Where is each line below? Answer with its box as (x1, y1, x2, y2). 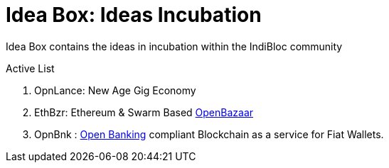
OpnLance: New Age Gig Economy (34, 84, 196, 96)
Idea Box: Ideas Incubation (6, 3, 262, 27)
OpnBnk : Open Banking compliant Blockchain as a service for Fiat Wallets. (34, 128, 384, 140)
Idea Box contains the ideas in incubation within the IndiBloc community (6, 40, 343, 52)
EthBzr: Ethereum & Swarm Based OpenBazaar (34, 106, 254, 118)
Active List (6, 62, 55, 74)
